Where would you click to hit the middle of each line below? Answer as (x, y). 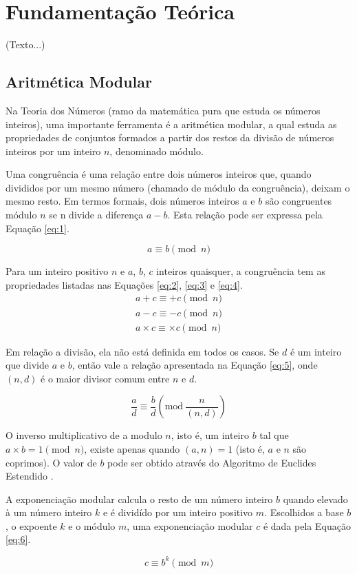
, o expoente (31, 525)
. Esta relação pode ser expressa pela (245, 215)
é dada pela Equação (307, 525)
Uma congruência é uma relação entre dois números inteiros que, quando (159, 174)
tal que (274, 435)
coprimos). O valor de (51, 462)
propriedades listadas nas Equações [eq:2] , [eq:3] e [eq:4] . (124, 284)
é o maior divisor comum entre (105, 378)
